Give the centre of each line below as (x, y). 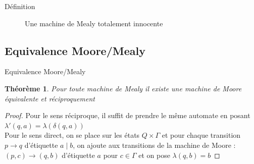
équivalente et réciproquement (50, 98)
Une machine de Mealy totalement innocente (94, 23)
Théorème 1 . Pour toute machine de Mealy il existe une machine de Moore (123, 88)
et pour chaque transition (201, 135)
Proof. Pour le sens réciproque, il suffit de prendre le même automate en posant (128, 115)
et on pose (154, 155)
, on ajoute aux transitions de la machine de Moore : (154, 145)
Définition (20, 6)
